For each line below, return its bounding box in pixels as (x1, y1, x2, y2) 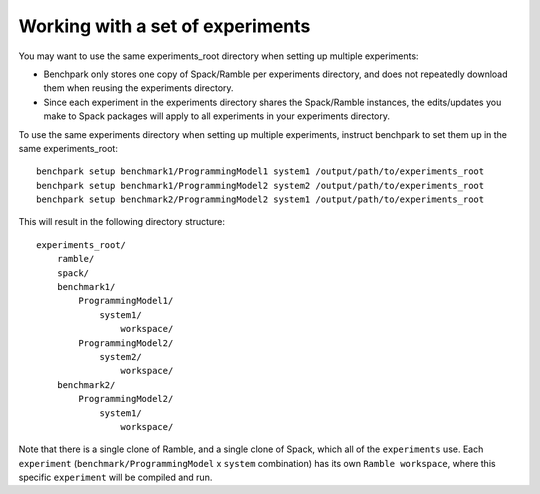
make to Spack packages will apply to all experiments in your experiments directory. (43, 110, 390, 122)
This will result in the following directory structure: (18, 216, 225, 228)
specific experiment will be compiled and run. (18, 471, 213, 484)
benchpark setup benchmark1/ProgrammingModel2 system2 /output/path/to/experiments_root (36, 180, 485, 191)
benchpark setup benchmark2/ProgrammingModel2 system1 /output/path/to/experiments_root (36, 194, 485, 205)
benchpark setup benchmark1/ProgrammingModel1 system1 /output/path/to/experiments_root (36, 166, 485, 177)
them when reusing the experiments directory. (43, 82, 234, 94)
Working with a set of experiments (18, 15, 311, 37)
